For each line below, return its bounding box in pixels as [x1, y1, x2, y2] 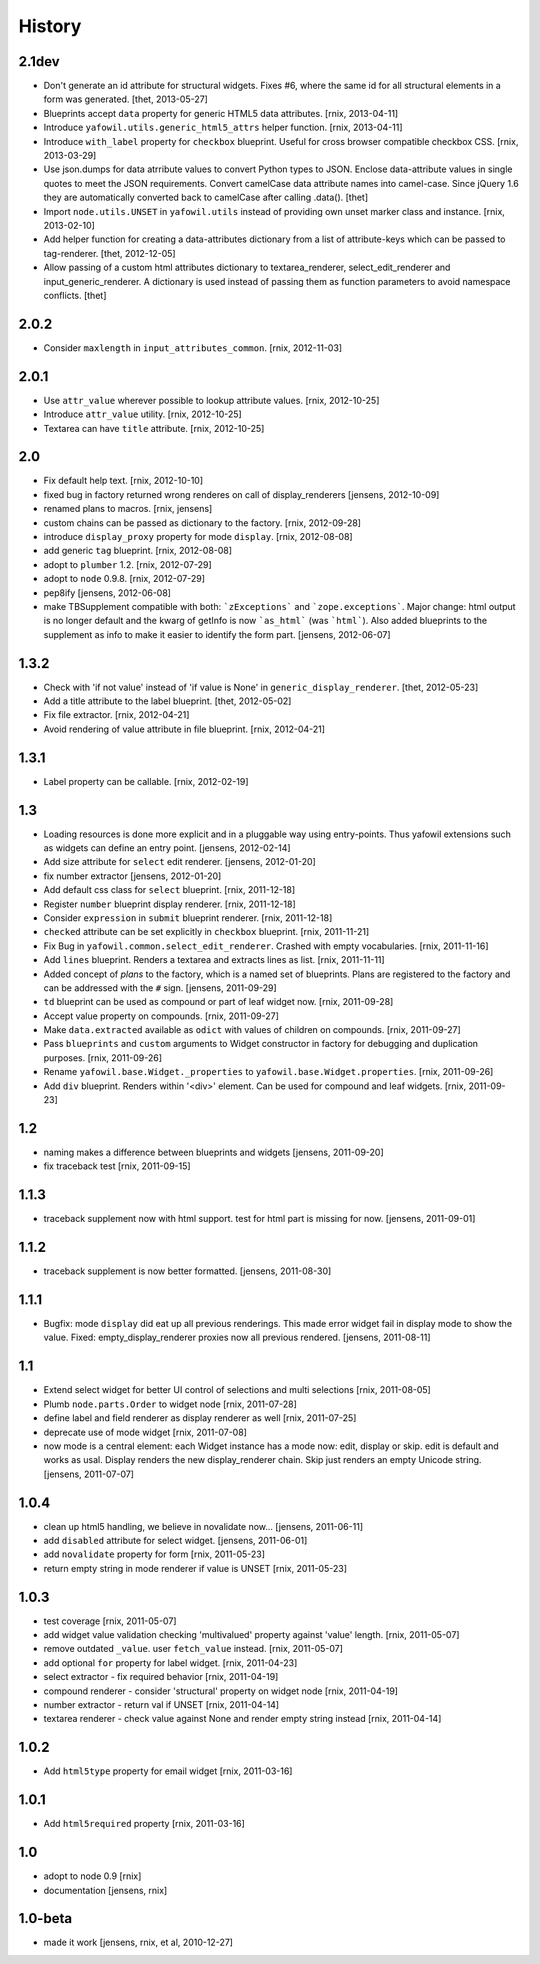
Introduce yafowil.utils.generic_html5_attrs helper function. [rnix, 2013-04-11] [43, 121, 404, 134]
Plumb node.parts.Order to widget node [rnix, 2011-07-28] [43, 1398, 297, 1410]
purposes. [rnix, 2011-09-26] [43, 1051, 163, 1064]
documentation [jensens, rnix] [43, 1884, 168, 1896]
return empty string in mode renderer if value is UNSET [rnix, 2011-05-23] [43, 1562, 347, 1574]
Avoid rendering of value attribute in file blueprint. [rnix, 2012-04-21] [43, 723, 325, 735]
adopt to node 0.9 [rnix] [43, 1870, 142, 1882]
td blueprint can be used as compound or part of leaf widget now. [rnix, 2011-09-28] [43, 996, 394, 1008]
